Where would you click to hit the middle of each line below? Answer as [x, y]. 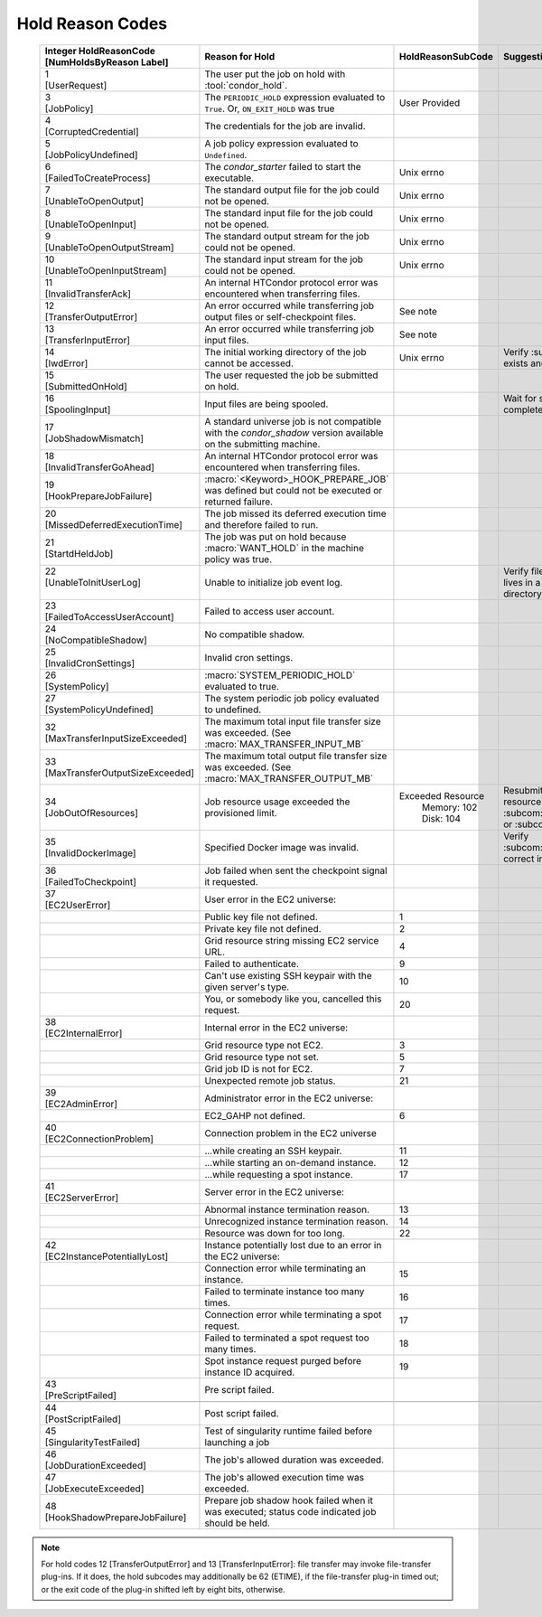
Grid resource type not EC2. [264, 1045]
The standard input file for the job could [289, 212]
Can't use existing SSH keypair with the [288, 975]
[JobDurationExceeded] [95, 1465]
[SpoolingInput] [78, 409]
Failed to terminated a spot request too [287, 1338]
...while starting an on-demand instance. [290, 1162]
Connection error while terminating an [285, 1268]
